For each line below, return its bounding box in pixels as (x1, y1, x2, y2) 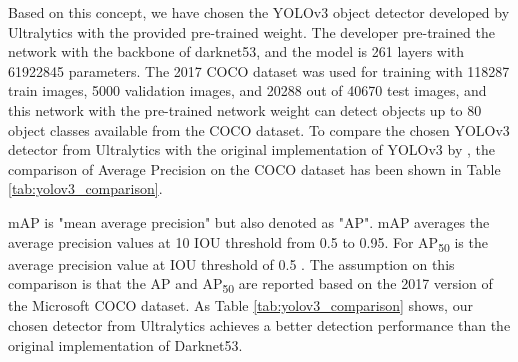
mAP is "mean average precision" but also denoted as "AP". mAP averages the (8, 211, 490, 232)
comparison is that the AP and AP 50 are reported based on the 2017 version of (8, 273, 493, 297)
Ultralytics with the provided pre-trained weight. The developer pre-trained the (8, 21, 495, 42)
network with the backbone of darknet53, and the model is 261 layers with (8, 41, 465, 62)
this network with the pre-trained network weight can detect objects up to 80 (8, 99, 482, 120)
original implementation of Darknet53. (8, 334, 243, 355)
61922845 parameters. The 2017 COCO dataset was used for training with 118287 (8, 60, 510, 81)
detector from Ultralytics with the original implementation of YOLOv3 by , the (8, 139, 495, 160)
